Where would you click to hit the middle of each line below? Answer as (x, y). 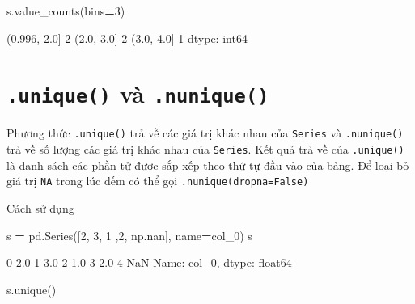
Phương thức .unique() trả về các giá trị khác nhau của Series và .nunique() (205, 133)
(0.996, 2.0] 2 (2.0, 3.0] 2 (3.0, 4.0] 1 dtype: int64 (127, 38)
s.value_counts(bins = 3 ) (66, 11)
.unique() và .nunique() (138, 93)
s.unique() (32, 289)
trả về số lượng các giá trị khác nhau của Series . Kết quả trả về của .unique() (205, 149)
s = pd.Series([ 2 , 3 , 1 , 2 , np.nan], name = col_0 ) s (129, 235)
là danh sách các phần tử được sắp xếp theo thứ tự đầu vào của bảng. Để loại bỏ (208, 165)
